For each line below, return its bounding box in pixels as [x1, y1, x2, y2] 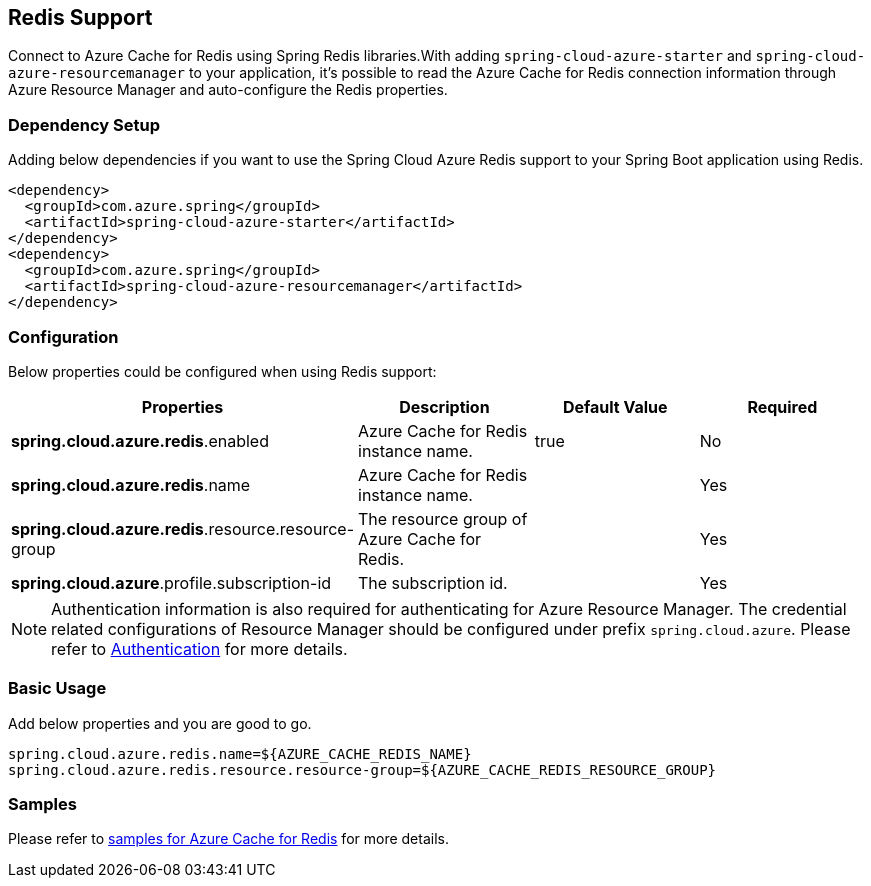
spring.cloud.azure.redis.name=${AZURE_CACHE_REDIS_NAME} [8, 745, 472, 762]
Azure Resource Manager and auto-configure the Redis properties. [8, 81, 448, 99]
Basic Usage [8, 678, 107, 699]
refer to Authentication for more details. [51, 638, 348, 659]
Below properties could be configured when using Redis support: [8, 362, 437, 380]
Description [399, 396, 490, 417]
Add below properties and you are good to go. [8, 714, 312, 732]
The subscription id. [358, 572, 508, 593]
